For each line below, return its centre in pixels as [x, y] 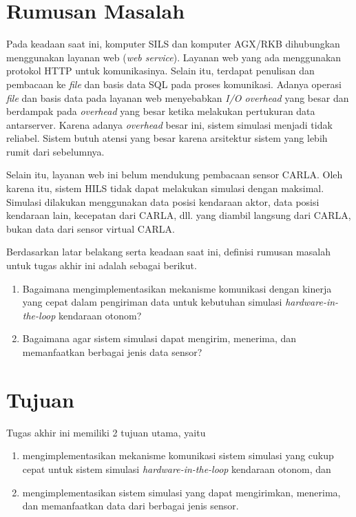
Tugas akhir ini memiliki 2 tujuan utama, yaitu [106, 432]
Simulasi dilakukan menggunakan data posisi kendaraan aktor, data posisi [163, 201]
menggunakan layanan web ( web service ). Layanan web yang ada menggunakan [174, 57]
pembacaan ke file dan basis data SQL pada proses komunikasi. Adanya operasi [174, 84]
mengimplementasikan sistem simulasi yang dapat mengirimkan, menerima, [181, 492]
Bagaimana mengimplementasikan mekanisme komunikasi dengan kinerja [177, 288]
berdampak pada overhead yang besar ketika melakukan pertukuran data [161, 111]
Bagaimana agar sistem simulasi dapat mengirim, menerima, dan [159, 338]
